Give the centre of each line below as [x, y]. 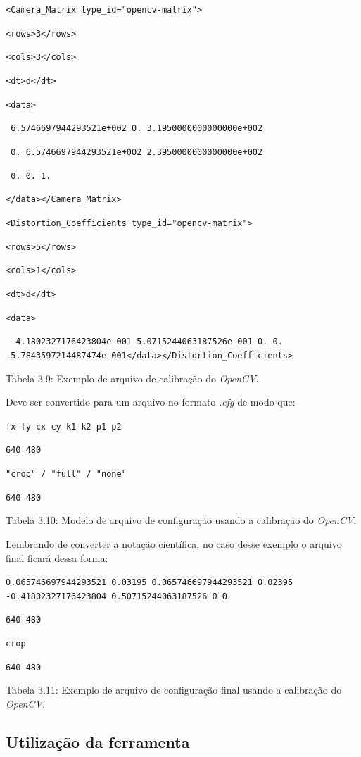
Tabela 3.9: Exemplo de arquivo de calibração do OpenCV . [132, 378]
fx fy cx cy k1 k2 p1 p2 [64, 426]
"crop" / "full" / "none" [66, 474]
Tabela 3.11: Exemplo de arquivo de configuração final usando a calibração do [174, 690]
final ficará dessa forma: [57, 557]
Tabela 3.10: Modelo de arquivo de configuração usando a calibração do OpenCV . [181, 520]
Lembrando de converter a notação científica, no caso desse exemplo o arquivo [174, 543]
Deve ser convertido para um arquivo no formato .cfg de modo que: [151, 402]
